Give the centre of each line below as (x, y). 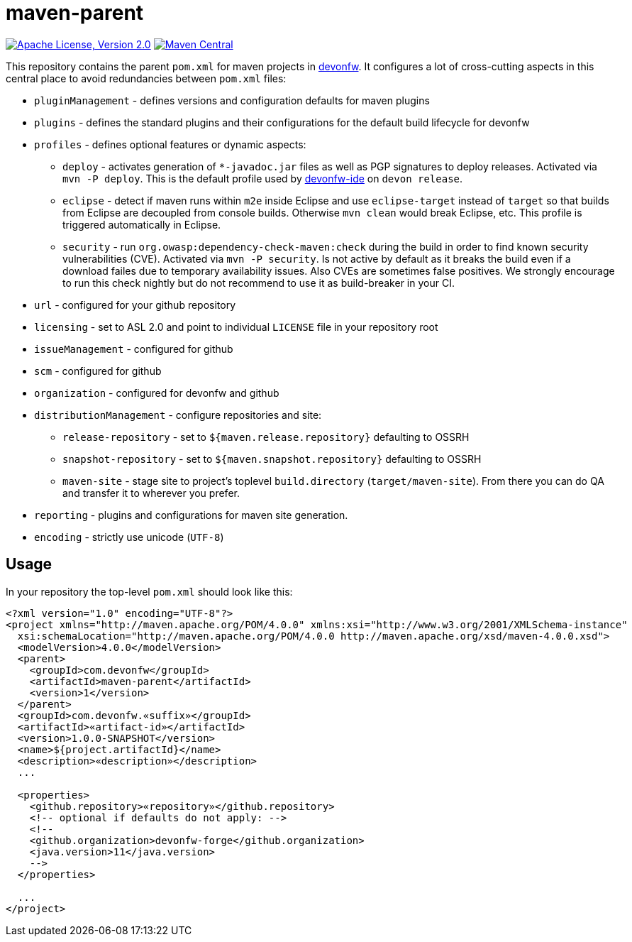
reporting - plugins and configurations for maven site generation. (191, 515)
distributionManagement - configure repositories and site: (178, 415)
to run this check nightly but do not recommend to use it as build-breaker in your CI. (259, 283)
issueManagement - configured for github (134, 349)
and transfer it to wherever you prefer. (151, 493)
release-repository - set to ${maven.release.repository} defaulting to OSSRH (266, 437)
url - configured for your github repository (135, 305)
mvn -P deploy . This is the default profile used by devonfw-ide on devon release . (263, 178)
